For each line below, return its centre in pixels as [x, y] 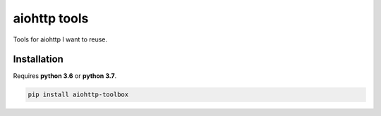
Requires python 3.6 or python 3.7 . [65, 76]
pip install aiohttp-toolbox [78, 95]
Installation [38, 59]
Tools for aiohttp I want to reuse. [60, 39]
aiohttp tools [51, 18]
